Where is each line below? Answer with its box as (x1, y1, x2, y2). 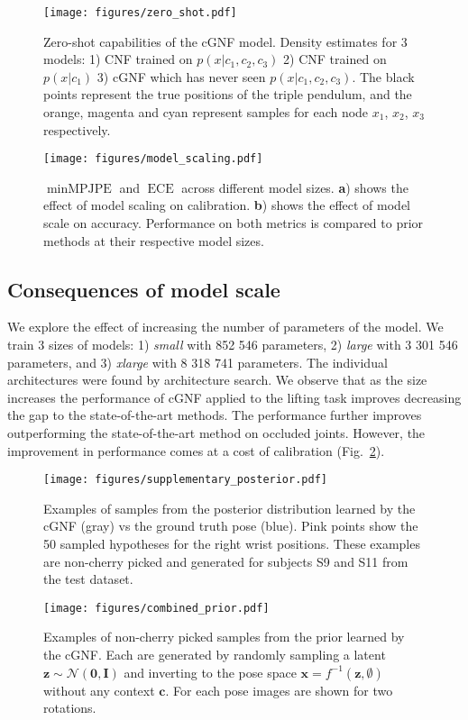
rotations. (43, 698, 96, 717)
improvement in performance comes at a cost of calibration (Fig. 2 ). (7, 441, 385, 460)
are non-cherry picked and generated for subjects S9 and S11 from (43, 551, 408, 570)
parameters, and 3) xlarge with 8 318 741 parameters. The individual (7, 352, 388, 371)
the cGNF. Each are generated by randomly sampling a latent (43, 645, 386, 664)
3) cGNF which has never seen (96, 67, 266, 86)
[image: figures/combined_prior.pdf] (43, 601, 270, 615)
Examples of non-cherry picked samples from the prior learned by (43, 627, 405, 646)
